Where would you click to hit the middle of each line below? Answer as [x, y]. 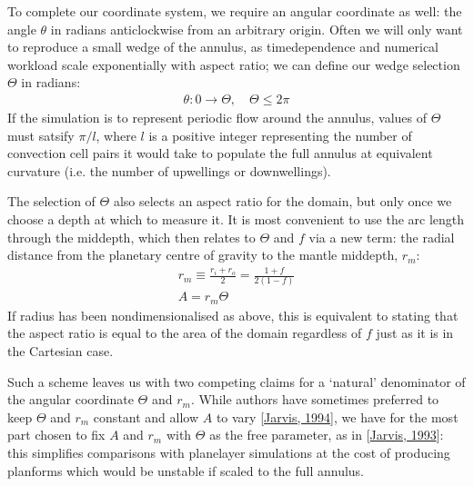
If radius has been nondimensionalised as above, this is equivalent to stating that [233, 315]
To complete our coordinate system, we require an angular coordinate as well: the [235, 11]
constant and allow [146, 417]
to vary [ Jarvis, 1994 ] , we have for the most [337, 417]
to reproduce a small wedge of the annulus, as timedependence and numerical [223, 47]
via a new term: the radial [382, 237]
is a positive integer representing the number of [280, 135]
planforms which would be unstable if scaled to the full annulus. [186, 470]
